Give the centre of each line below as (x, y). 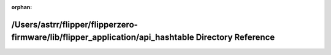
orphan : (22, 7)
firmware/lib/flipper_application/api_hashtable (103, 38)
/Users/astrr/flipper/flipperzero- (74, 24)
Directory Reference (235, 38)
